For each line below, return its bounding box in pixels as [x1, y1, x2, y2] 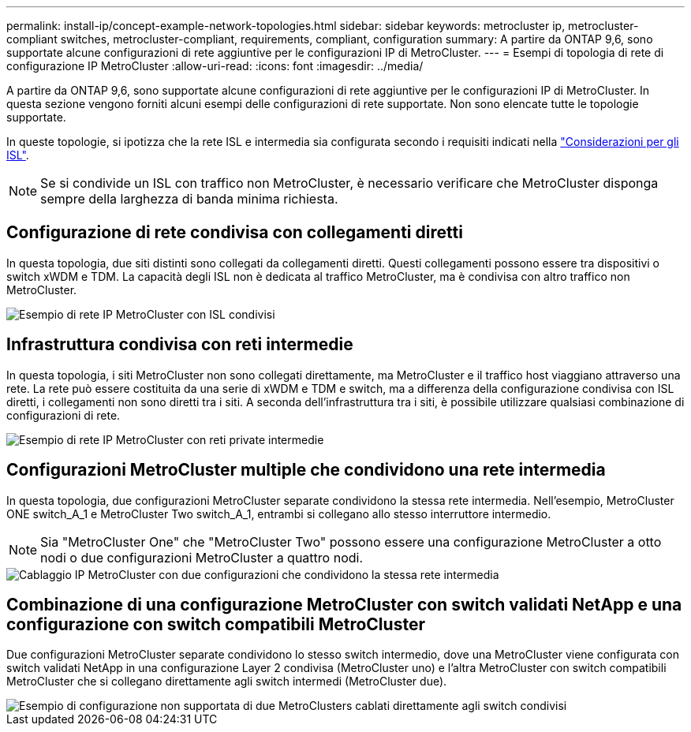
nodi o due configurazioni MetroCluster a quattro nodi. [40, 549, 363, 566]
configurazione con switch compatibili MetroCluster [6, 614, 425, 634]
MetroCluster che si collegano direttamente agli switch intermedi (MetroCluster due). [6, 674, 447, 689]
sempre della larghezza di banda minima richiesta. [40, 191, 338, 207]
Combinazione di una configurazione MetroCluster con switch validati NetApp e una [6, 594, 682, 614]
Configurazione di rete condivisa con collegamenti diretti [6, 222, 463, 243]
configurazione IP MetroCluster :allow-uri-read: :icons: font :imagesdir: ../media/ [6, 59, 424, 73]
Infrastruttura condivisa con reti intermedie [6, 334, 353, 355]
